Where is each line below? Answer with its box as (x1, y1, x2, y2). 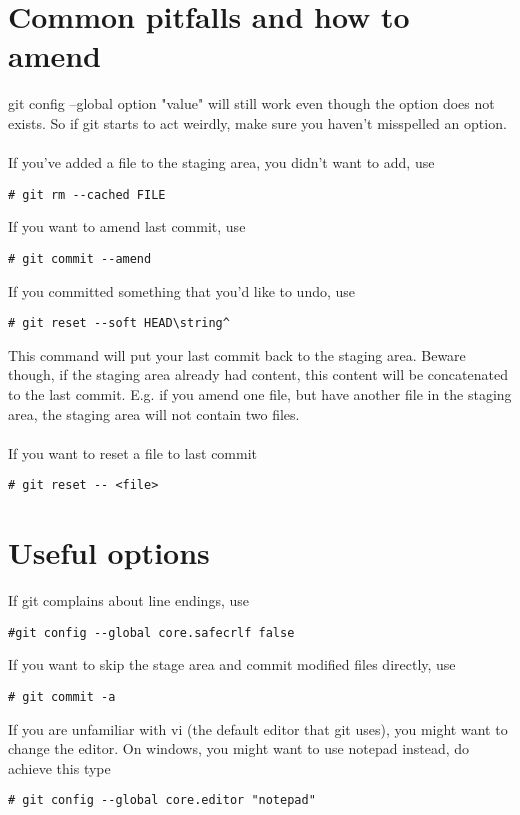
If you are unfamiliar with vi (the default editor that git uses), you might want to (8, 718, 508, 739)
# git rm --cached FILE (8, 187, 166, 202)
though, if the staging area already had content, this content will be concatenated (8, 364, 508, 385)
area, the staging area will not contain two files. (8, 403, 300, 424)
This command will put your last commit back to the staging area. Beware (8, 344, 466, 365)
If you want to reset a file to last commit (8, 442, 258, 463)
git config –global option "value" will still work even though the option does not (8, 93, 495, 114)
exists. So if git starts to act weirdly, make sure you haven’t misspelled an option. (8, 112, 507, 133)
